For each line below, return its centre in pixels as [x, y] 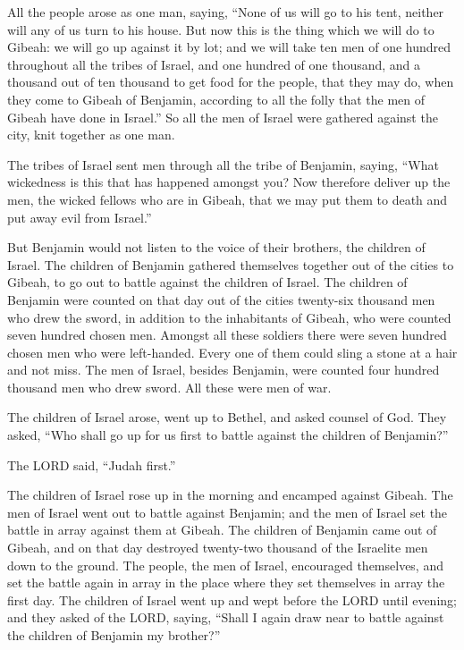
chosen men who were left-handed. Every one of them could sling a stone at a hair [232, 352]
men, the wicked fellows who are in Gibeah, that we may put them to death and [228, 199]
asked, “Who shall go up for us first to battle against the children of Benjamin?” [228, 435]
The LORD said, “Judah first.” [92, 464]
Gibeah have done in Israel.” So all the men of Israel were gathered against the [223, 117]
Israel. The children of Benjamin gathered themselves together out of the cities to [231, 264]
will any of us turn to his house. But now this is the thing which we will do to [221, 29]
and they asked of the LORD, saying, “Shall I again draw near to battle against [226, 617]
